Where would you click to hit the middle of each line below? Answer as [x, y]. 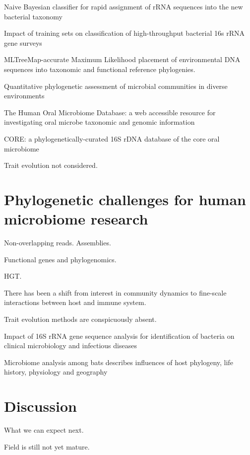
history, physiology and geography [56, 372]
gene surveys [23, 42]
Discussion [40, 406]
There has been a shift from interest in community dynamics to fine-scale [115, 292]
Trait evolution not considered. [51, 165]
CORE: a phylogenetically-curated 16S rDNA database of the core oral [112, 138]
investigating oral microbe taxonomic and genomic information [99, 122]
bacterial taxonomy [33, 16]
